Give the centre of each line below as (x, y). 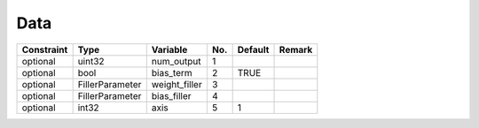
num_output (176, 61)
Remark (296, 49)
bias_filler (171, 95)
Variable (169, 49)
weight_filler (177, 84)
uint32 (91, 61)
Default (253, 49)
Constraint (45, 49)
